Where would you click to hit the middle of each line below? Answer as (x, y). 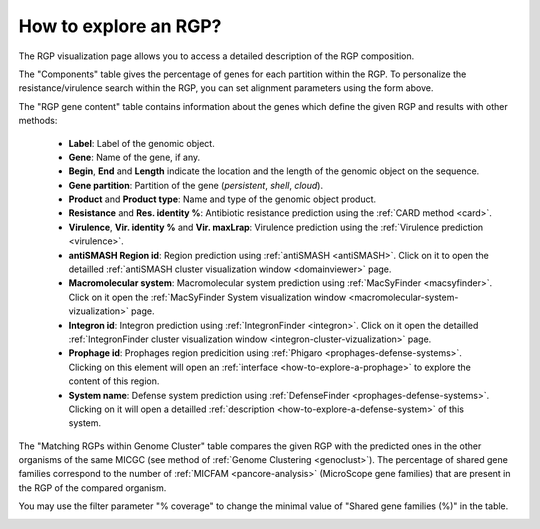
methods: (38, 121)
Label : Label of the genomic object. (141, 143)
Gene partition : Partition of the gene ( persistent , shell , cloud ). (196, 185)
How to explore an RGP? (120, 26)
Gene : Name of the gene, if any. (134, 157)
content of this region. (114, 381)
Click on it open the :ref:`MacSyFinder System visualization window (207, 297)
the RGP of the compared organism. (92, 487)
